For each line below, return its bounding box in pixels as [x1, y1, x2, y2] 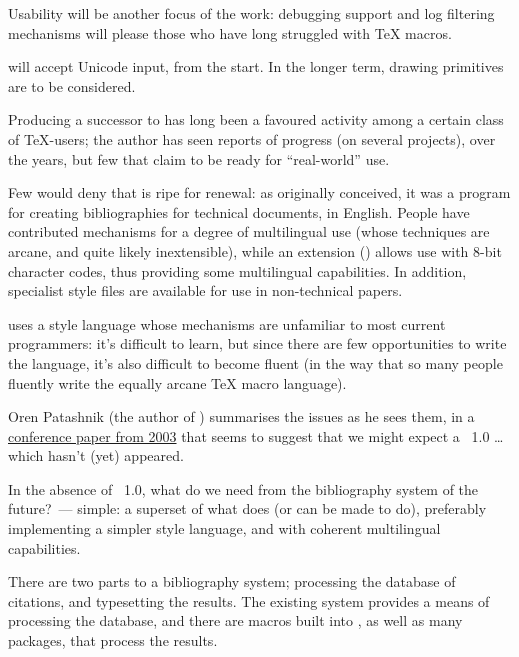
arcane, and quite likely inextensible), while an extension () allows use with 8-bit [8, 240, 502, 261]
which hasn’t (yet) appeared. [8, 445, 184, 466]
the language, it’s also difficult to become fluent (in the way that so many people [8, 352, 503, 373]
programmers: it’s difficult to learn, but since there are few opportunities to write [8, 333, 507, 354]
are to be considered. [8, 75, 136, 96]
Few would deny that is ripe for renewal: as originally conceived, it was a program [8, 182, 511, 203]
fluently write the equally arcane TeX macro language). [8, 372, 347, 393]
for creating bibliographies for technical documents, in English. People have [8, 201, 470, 222]
